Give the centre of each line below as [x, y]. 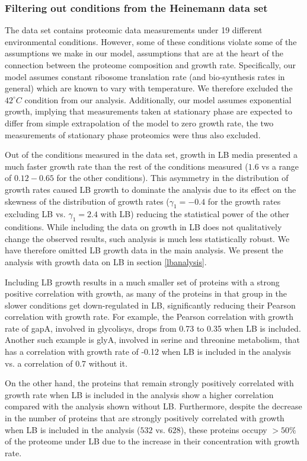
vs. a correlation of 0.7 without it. [66, 363]
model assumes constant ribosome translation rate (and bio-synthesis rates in [145, 76]
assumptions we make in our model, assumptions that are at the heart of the [144, 53]
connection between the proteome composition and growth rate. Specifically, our [151, 65]
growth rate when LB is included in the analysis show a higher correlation [139, 394]
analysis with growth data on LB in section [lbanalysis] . [106, 261]
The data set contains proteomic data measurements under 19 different [134, 30]
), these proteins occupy [224, 429]
